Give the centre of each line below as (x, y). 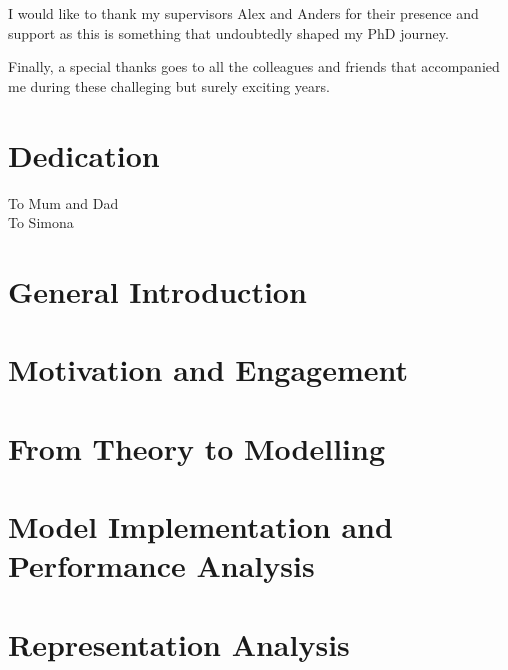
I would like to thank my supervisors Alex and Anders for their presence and (243, 13)
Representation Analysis (179, 643)
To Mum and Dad (63, 202)
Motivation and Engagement (208, 369)
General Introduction (157, 290)
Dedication (84, 154)
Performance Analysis (161, 565)
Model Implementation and (200, 526)
